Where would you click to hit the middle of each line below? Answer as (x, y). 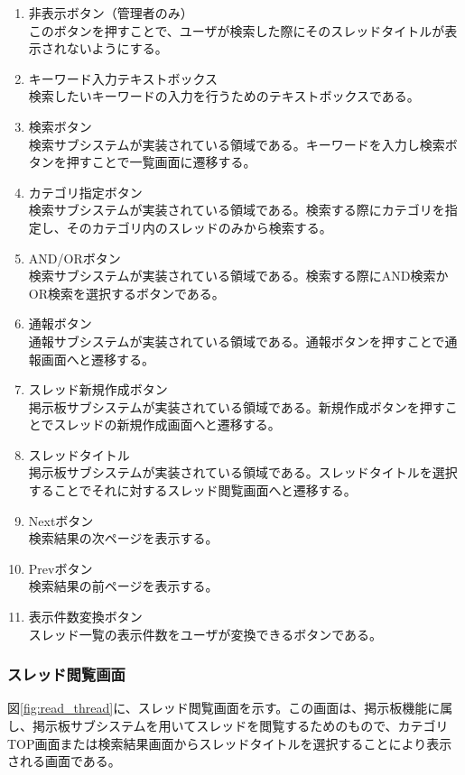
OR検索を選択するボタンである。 (126, 293)
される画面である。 (64, 761)
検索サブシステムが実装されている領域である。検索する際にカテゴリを (237, 210)
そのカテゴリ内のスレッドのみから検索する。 (199, 227)
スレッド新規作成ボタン (98, 389)
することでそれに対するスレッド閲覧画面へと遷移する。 (192, 490)
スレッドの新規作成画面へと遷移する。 (167, 424)
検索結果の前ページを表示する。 (123, 586)
